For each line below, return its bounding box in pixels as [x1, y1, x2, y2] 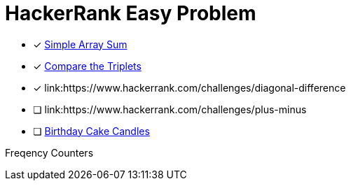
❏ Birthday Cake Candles [33, 124, 150, 137]
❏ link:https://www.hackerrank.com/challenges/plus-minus [33, 103, 307, 115]
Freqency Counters [5, 146, 94, 159]
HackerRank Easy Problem [5, 1, 256, 25]
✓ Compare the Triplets [33, 59, 142, 72]
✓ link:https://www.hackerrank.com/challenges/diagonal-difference [33, 81, 346, 94]
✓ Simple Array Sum [33, 38, 128, 50]
